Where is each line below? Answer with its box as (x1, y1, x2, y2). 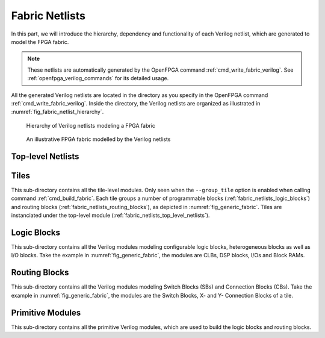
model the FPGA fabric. (11, 38, 69, 45)
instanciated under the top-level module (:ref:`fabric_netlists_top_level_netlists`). (11, 211, 210, 219)
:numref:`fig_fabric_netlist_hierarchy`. (11, 108, 104, 116)
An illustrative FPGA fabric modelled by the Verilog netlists (26, 136, 171, 143)
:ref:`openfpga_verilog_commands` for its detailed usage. (27, 75, 169, 82)
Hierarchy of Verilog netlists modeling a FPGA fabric (26, 122, 156, 129)
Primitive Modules (11, 307, 81, 318)
